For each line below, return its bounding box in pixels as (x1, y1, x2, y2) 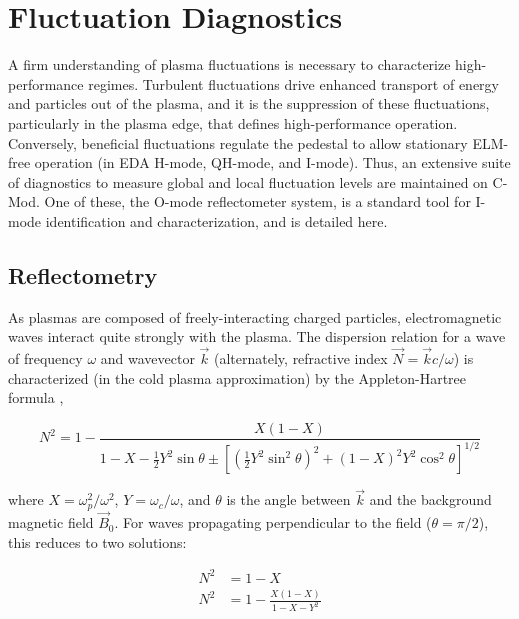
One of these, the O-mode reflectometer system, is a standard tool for (44, 191, 471, 212)
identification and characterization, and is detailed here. (45, 210, 388, 231)
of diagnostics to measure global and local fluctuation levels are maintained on (8, 171, 488, 192)
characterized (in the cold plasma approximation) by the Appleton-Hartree (8, 367, 467, 388)
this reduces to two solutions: (8, 531, 187, 552)
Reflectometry (8, 259, 158, 290)
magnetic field (8, 512, 94, 533)
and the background (369, 489, 492, 510)
